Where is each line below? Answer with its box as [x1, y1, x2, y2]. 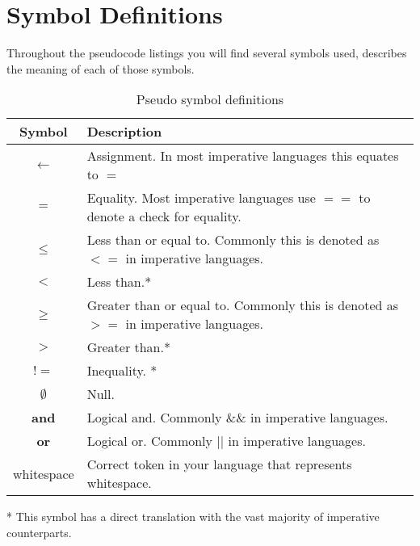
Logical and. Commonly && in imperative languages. [86, 408, 388, 427]
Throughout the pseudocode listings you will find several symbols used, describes [6, 44, 407, 61]
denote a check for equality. [86, 207, 241, 226]
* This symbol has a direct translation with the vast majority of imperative [6, 508, 380, 525]
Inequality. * [86, 361, 157, 380]
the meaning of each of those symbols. [6, 60, 195, 77]
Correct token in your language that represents [86, 455, 352, 474]
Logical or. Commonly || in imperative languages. [86, 431, 366, 451]
